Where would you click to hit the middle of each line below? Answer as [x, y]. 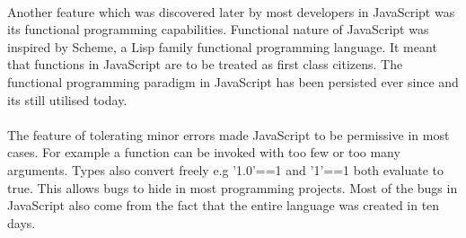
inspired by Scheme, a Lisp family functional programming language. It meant [222, 46]
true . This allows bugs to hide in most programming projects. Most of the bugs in [233, 187]
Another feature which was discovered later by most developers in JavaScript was [231, 11]
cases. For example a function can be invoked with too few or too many [204, 152]
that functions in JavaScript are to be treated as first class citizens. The [205, 64]
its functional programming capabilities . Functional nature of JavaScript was [218, 29]
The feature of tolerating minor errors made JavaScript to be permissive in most [229, 134]
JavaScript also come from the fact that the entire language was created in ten [224, 205]
